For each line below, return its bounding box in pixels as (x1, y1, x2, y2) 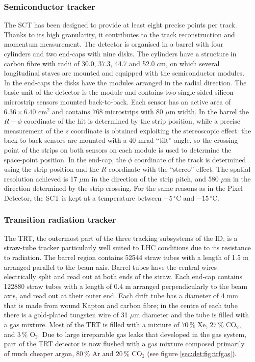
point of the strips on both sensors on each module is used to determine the (4, 144, 231, 155)
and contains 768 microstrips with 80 (52, 106, 163, 116)
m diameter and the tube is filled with (134, 310, 249, 320)
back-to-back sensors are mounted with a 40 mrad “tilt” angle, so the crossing (4, 135, 238, 145)
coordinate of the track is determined (134, 154, 246, 164)
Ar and (92, 348, 114, 358)
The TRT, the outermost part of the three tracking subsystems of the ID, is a (4, 233, 238, 243)
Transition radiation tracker (4, 213, 116, 226)
